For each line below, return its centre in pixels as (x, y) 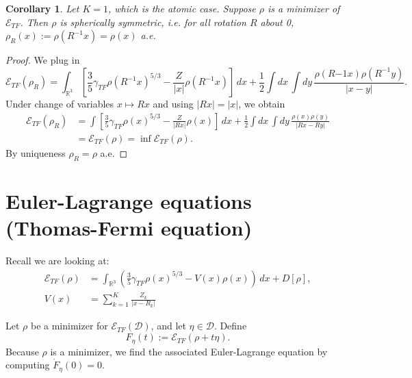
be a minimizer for (69, 326)
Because (22, 351)
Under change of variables (60, 104)
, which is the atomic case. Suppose (182, 8)
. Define (230, 326)
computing (28, 365)
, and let (168, 326)
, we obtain (262, 104)
